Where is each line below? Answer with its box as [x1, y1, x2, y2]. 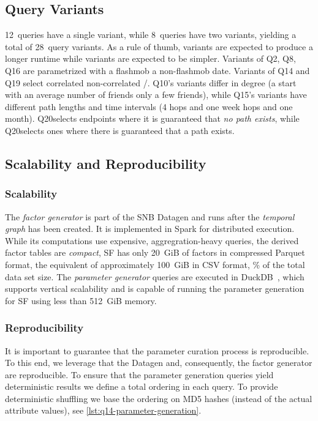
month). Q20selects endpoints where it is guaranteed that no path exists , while [5, 112, 300, 125]
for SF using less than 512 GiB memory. [5, 294, 157, 307]
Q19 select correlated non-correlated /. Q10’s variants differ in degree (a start [5, 76, 297, 89]
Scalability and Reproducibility [5, 154, 206, 173]
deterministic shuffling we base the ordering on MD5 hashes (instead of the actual [5, 392, 312, 404]
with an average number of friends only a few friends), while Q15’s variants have [5, 88, 307, 101]
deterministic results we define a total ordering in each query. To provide [5, 380, 278, 393]
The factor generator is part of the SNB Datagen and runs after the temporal [5, 210, 295, 223]
